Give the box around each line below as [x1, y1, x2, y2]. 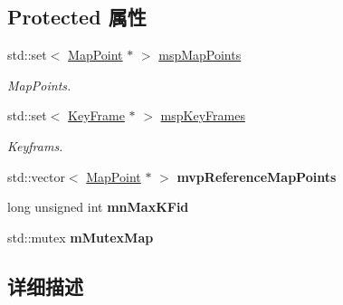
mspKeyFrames [160, 106, 245, 125]
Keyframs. [7, 136, 63, 155]
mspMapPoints [158, 45, 242, 64]
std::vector [7, 167, 65, 186]
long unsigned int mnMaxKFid [7, 197, 189, 216]
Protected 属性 [7, 3, 147, 31]
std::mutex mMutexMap [7, 227, 154, 246]
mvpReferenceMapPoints [176, 167, 337, 186]
